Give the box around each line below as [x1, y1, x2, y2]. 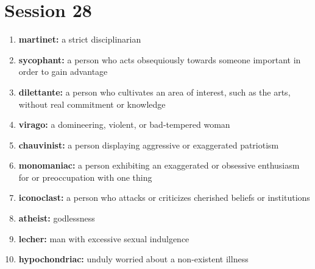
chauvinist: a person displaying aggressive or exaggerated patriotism [18, 138, 279, 151]
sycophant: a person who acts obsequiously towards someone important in [18, 53, 301, 66]
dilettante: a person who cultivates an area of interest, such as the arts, [18, 85, 291, 98]
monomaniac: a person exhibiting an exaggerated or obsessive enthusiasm [18, 159, 300, 172]
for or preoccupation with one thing [18, 170, 152, 183]
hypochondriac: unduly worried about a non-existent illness [18, 253, 249, 265]
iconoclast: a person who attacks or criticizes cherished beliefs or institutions [18, 191, 310, 204]
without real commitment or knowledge [18, 97, 166, 110]
